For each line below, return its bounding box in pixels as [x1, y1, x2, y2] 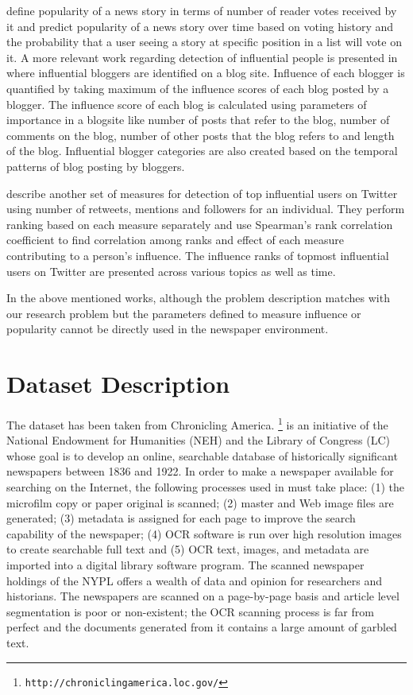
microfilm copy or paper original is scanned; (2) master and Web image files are [6, 494, 394, 511]
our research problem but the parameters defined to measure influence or [6, 305, 361, 321]
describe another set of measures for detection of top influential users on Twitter [6, 184, 398, 201]
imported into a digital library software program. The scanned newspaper [6, 557, 365, 573]
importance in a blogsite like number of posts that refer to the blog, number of [6, 111, 390, 128]
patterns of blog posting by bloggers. [6, 157, 185, 174]
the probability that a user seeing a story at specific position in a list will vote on [6, 33, 402, 50]
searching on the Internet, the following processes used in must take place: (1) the [6, 479, 405, 495]
